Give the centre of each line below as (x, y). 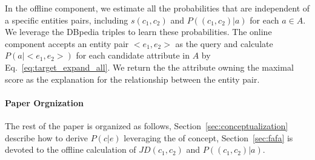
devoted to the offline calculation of (71, 149)
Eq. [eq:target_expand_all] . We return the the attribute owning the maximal (149, 67)
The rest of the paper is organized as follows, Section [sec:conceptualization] (147, 125)
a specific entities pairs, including (67, 20)
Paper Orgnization (45, 102)
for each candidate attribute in (133, 55)
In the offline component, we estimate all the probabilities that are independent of (157, 8)
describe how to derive (47, 137)
